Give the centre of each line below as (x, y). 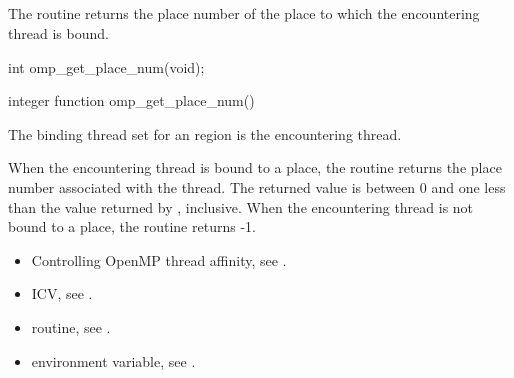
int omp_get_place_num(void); (106, 66)
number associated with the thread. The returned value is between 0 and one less (257, 186)
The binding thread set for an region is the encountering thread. (205, 133)
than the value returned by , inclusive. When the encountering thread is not (241, 206)
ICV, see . (62, 293)
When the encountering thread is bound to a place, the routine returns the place (255, 167)
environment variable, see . (113, 360)
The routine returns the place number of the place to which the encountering (244, 13)
